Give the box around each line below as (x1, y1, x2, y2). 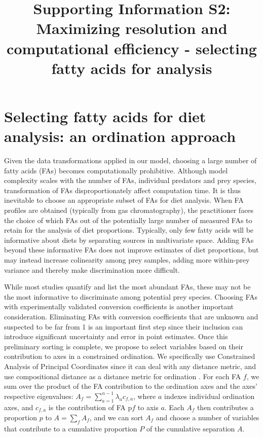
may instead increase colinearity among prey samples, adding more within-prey (4, 254, 250, 265)
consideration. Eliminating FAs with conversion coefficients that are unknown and (4, 311, 258, 321)
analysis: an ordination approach (4, 126, 236, 147)
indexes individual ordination (164, 390, 255, 401)
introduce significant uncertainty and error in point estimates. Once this (4, 331, 228, 342)
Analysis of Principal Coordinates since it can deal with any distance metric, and (4, 360, 256, 371)
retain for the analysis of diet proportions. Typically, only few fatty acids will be (4, 225, 254, 235)
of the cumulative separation (146, 423, 235, 433)
